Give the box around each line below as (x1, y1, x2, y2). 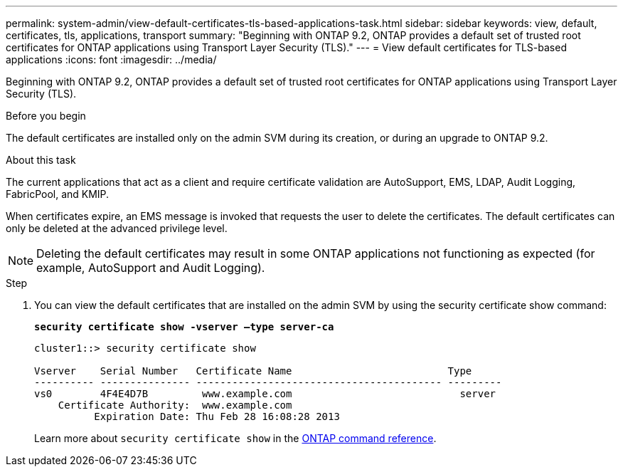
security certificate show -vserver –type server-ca (34, 321, 334, 332)
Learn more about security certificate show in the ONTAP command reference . (34, 432, 437, 444)
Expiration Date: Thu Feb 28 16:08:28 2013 (94, 411, 340, 422)
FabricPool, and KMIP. (6, 188, 110, 200)
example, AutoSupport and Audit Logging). (36, 261, 265, 275)
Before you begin (6, 110, 86, 122)
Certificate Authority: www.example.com (58, 399, 292, 411)
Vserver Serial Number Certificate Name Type (34, 365, 472, 377)
